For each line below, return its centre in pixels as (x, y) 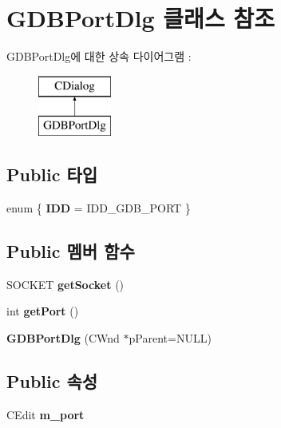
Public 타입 (52, 174)
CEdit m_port (46, 414)
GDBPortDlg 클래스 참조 (140, 18)
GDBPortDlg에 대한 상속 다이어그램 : (99, 56)
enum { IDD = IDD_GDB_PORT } (99, 208)
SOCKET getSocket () (65, 284)
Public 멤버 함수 (71, 251)
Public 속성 (52, 381)
